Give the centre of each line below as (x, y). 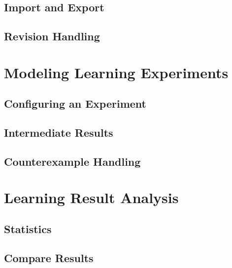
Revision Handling (52, 36)
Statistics (28, 229)
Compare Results (49, 257)
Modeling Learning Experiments (116, 72)
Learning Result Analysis (91, 197)
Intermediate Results (59, 133)
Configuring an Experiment (75, 104)
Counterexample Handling (72, 161)
